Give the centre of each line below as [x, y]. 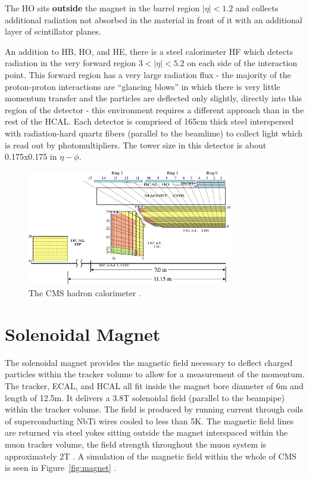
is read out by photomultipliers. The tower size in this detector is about [136, 145]
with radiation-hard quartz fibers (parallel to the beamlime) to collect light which [154, 133]
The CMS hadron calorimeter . [85, 293]
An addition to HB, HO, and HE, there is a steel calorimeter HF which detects [149, 51]
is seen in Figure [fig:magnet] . [61, 468]
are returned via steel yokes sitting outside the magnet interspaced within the [146, 432]
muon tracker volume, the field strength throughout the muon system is [136, 444]
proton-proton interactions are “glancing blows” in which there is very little [143, 86]
